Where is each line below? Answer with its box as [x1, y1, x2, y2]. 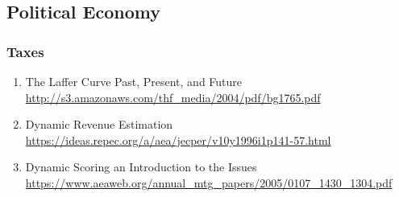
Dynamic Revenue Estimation [25, 116, 173, 133]
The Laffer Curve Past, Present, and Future [25, 73, 243, 89]
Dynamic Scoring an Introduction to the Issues [25, 158, 257, 175]
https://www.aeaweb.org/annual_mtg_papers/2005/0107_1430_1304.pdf [25, 174, 393, 191]
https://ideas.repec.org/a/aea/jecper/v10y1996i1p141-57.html [25, 131, 331, 148]
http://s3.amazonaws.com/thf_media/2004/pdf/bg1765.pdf [25, 88, 321, 105]
